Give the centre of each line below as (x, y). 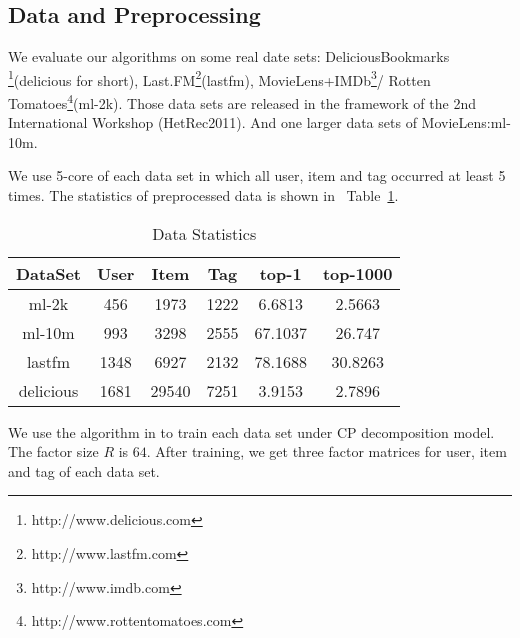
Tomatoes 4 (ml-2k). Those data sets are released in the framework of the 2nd (242, 101)
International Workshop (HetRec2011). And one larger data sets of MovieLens (247, 122)
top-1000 (357, 273)
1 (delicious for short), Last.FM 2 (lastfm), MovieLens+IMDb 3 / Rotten (219, 78)
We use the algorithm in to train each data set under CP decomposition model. (251, 431)
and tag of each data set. (84, 470)
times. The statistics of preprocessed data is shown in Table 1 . (203, 195)
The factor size (53, 451)
